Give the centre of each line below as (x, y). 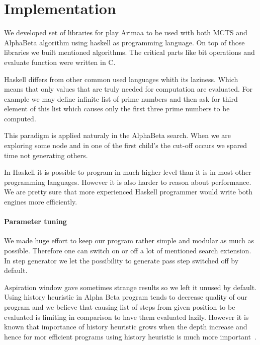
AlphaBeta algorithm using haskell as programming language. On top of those (124, 42)
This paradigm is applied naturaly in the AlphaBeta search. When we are (117, 135)
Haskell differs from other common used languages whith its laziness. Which (121, 79)
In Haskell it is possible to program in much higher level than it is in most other (128, 172)
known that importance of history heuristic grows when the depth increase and (126, 327)
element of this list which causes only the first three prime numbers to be (117, 109)
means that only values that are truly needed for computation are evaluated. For (128, 89)
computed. (20, 118)
